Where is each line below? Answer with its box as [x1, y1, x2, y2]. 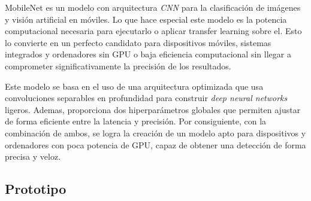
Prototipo [5, 179, 67, 198]
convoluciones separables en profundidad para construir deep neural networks [5, 92, 288, 104]
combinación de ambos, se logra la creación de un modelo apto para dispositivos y [5, 126, 306, 139]
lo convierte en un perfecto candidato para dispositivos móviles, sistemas [5, 36, 271, 48]
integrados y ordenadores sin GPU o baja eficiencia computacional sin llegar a [5, 48, 291, 60]
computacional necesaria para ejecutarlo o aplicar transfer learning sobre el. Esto [5, 25, 302, 37]
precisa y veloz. [5, 150, 61, 163]
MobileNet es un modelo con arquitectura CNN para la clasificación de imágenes [5, 1, 301, 13]
